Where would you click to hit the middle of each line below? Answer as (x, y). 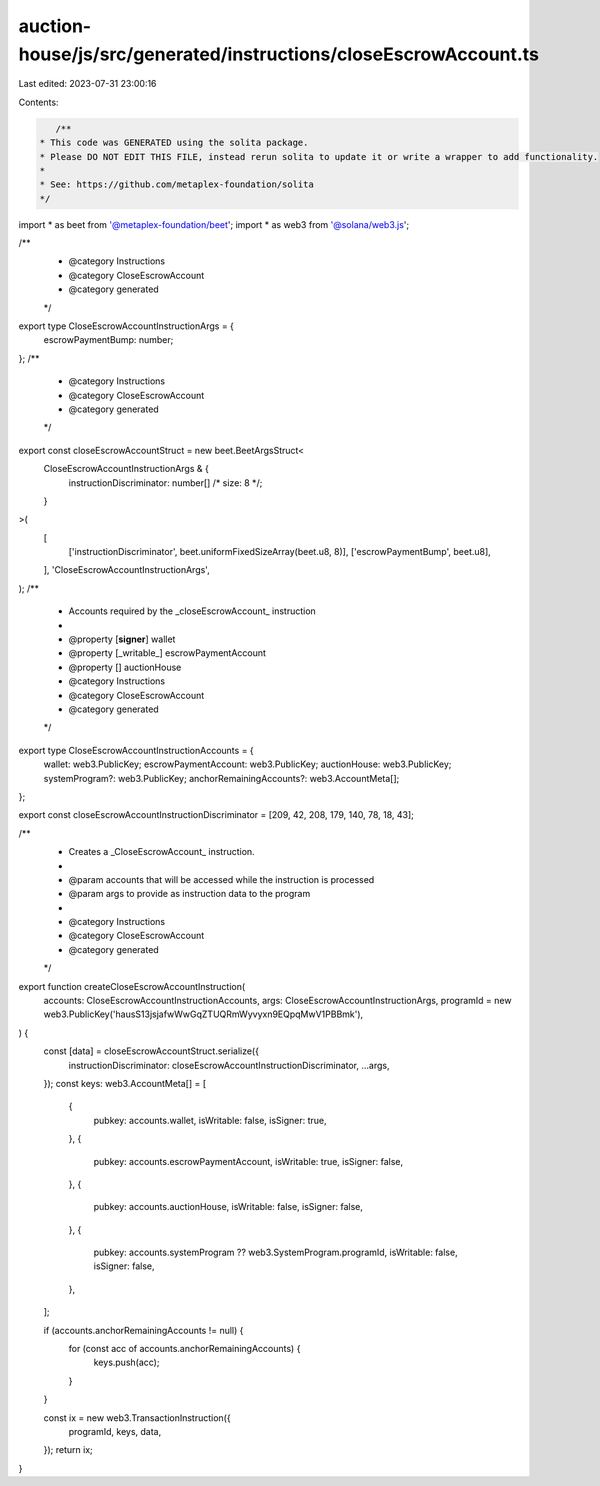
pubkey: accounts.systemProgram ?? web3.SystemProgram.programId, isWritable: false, (276, 1252)
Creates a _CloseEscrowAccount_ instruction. (161, 852)
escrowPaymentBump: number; (108, 340)
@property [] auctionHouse (125, 667)
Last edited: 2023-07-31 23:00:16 (87, 84)
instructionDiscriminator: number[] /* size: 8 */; (165, 482)
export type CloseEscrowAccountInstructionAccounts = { (136, 750)
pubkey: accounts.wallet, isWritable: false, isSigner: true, (210, 1120)
